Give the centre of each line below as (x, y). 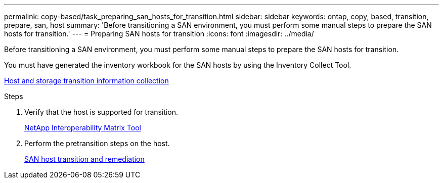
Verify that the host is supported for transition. (101, 112)
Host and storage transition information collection (86, 81)
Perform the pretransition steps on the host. (97, 143)
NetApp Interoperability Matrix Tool (83, 128)
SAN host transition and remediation (84, 159)
